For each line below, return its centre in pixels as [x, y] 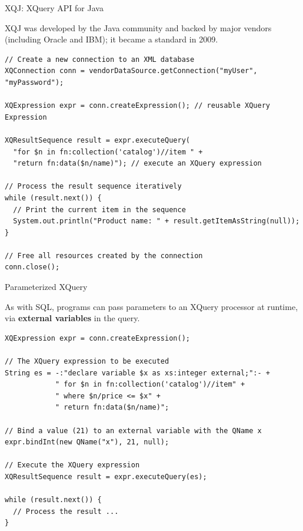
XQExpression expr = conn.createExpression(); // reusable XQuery [138, 106]
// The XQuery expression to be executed [87, 362]
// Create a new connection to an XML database [100, 59]
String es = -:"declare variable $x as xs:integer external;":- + [138, 373]
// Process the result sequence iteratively [93, 187]
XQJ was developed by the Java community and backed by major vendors [138, 27]
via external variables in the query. [72, 318]
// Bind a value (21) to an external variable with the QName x [133, 431]
